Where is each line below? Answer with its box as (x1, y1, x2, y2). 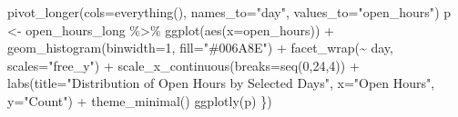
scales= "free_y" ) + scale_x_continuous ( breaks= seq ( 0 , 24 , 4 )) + (7, 55, 360, 74)
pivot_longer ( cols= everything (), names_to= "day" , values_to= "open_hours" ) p (7, 3, 452, 21)
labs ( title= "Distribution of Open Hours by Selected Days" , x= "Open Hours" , (7, 73, 435, 93)
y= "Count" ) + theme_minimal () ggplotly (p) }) (7, 91, 272, 110)
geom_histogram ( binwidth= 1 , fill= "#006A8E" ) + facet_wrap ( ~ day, (7, 38, 393, 57)
